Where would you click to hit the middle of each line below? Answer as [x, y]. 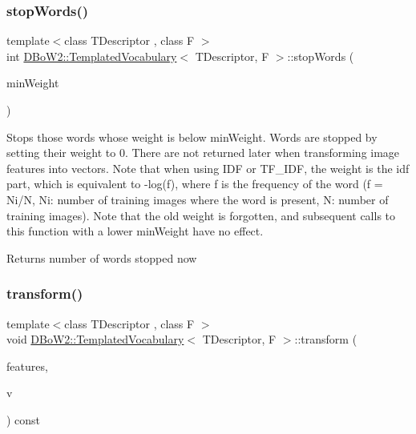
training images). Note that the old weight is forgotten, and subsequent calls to [201, 215]
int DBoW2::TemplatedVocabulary [92, 56]
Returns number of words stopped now [102, 257]
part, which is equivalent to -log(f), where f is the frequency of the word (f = [195, 184]
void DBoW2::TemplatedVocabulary [95, 339]
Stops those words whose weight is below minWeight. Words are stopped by [192, 137]
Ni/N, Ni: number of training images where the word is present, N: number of [198, 199]
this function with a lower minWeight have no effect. [135, 231]
